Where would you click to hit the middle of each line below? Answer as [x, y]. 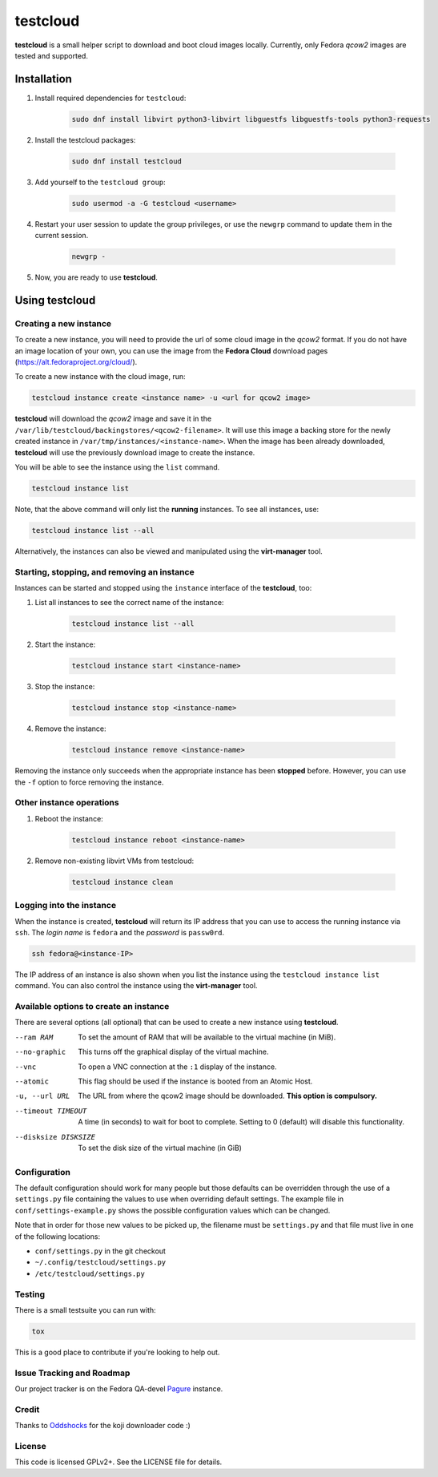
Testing [30, 1294]
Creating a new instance [63, 323]
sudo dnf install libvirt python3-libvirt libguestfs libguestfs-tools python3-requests [251, 119]
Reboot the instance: [69, 818]
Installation [43, 79]
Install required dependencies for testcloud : [111, 98]
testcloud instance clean [123, 882]
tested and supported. [51, 55]
